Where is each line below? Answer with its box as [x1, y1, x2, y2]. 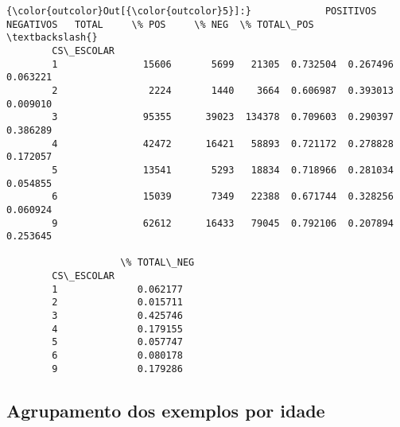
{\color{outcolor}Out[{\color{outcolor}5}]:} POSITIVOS [6, 6, 377, 17]
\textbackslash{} [6, 32, 98, 44]
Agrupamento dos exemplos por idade [6, 398, 325, 422]
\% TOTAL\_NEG [120, 257, 195, 269]
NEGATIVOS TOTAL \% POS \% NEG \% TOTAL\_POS [6, 18, 314, 30]
